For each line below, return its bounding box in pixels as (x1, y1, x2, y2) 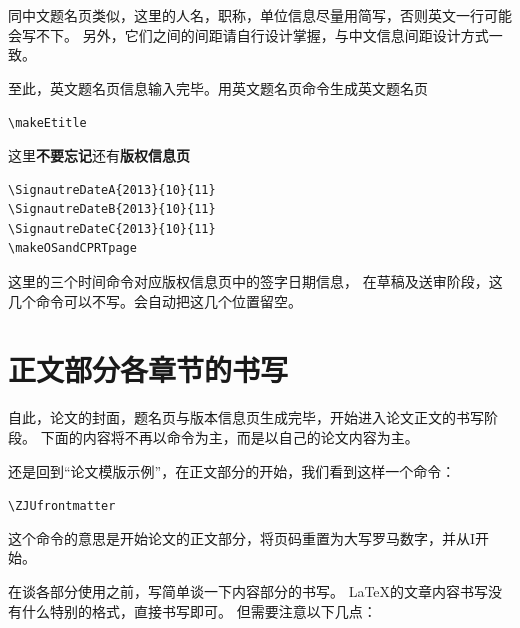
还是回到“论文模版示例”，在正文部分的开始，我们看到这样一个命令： (8, 460, 456, 481)
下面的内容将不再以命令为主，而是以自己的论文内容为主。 (40, 426, 419, 447)
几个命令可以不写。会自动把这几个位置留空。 (8, 290, 302, 311)
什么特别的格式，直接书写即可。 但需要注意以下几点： (21, 600, 377, 621)
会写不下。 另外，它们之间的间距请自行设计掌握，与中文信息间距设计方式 (8, 24, 489, 45)
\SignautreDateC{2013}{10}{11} (8, 221, 216, 236)
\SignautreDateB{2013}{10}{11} (8, 202, 216, 217)
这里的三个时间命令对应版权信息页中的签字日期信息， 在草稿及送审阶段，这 (8, 271, 503, 291)
